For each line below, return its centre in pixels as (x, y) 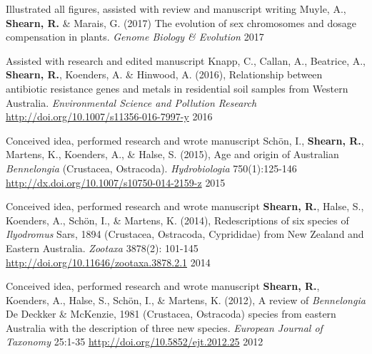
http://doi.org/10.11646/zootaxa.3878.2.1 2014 (108, 262)
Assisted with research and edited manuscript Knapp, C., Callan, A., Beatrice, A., (186, 60)
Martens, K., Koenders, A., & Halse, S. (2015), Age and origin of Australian (172, 154)
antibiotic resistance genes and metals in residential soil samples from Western (177, 88)
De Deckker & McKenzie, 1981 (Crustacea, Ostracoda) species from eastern (171, 314)
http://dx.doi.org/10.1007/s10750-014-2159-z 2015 (116, 182)
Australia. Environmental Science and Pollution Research (131, 102)
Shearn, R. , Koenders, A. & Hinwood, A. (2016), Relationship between (164, 74)
